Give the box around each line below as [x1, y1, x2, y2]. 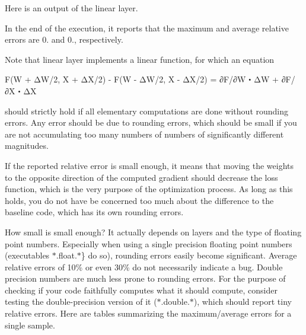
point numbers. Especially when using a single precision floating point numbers [5, 237, 292, 250]
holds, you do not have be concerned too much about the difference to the [5, 194, 274, 206]
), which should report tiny [193, 295, 292, 308]
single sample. [5, 318, 55, 331]
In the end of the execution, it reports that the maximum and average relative [5, 21, 289, 34]
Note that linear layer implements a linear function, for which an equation [5, 53, 275, 65]
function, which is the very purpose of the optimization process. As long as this [5, 183, 293, 195]
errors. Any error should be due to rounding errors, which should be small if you [5, 116, 297, 129]
